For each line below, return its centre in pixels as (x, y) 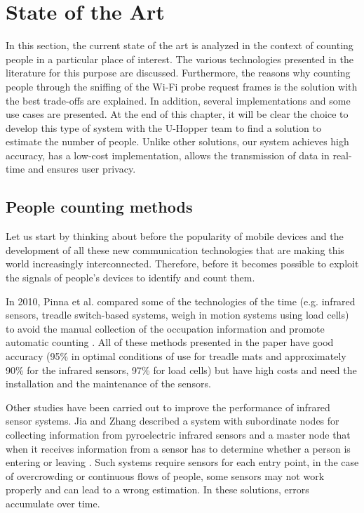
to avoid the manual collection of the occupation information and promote (165, 328)
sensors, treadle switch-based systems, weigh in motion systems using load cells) (177, 315)
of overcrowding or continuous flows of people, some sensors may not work (165, 475)
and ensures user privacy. (82, 169)
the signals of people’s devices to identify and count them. (130, 278)
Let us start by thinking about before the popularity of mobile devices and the (175, 236)
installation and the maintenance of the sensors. (108, 384)
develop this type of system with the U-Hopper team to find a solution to (163, 127)
